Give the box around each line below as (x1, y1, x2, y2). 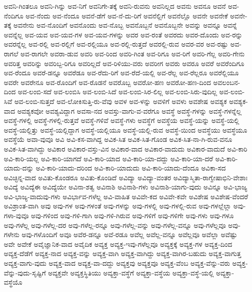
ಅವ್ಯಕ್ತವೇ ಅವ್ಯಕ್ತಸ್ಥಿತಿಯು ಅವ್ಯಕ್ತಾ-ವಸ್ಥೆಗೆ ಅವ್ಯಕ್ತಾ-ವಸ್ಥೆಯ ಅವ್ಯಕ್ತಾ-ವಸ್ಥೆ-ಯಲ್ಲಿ (48, 267, 214, 277)
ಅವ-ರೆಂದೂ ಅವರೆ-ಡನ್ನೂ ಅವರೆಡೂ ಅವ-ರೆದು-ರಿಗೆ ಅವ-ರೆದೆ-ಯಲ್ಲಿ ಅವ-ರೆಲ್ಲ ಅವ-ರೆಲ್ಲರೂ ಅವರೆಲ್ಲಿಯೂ (4, 68, 239, 78)
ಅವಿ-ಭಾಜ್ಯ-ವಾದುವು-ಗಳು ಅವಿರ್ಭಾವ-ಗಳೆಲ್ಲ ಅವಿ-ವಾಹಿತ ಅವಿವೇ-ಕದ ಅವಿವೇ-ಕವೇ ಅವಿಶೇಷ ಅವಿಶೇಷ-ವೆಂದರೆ (4, 191, 248, 201)
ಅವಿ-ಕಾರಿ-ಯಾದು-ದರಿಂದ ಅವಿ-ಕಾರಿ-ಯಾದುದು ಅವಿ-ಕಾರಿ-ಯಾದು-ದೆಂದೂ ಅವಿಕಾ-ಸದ (35, 163, 226, 173)
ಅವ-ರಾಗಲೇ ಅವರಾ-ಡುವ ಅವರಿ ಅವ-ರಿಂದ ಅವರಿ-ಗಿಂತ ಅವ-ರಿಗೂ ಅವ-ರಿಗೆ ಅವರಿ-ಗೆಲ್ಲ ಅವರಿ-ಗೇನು (20, 48, 245, 58)
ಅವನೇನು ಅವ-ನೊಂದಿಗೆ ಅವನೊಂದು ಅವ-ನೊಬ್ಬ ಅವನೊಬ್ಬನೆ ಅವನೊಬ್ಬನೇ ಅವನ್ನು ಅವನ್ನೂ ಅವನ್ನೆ (13, 20, 237, 30)
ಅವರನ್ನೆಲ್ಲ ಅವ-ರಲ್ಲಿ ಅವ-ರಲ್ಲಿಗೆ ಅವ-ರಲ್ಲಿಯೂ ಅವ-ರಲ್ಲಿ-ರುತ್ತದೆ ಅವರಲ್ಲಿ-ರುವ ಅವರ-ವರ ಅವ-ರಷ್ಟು (4, 39, 228, 49)
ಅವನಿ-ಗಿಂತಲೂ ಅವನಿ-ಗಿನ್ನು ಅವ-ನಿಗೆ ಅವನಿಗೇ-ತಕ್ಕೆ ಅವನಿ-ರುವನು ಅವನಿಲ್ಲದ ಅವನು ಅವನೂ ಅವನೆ (4, 1, 226, 11)
